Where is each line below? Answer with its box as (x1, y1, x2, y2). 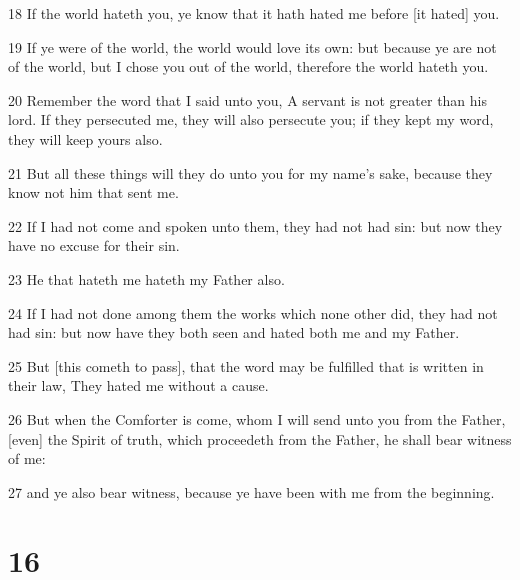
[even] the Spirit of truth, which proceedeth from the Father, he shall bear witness (8, 428, 512, 449)
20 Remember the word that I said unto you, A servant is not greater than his (8, 89, 487, 110)
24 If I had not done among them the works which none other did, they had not (8, 302, 498, 323)
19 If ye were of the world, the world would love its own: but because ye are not (8, 36, 497, 57)
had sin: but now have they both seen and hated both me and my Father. (8, 322, 460, 343)
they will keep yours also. (8, 128, 163, 149)
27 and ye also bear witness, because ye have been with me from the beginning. (8, 481, 495, 502)
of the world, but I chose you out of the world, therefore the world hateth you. (8, 56, 489, 77)
